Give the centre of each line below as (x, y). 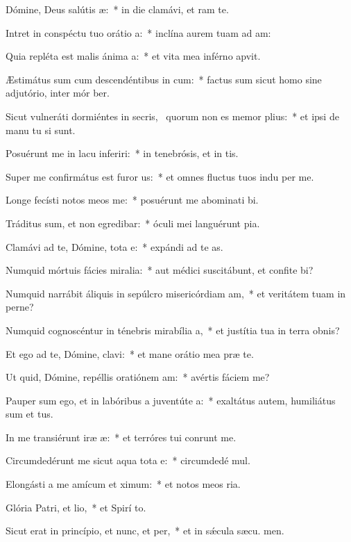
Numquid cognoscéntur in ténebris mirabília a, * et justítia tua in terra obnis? (173, 330)
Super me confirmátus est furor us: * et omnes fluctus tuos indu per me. (160, 176)
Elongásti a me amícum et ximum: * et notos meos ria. (123, 484)
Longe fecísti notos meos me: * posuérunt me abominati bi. (132, 200)
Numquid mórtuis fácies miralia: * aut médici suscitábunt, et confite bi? (160, 270)
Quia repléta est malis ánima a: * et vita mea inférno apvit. (133, 56)
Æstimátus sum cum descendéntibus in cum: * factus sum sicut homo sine (164, 79)
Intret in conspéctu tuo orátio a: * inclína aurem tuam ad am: (138, 32)
